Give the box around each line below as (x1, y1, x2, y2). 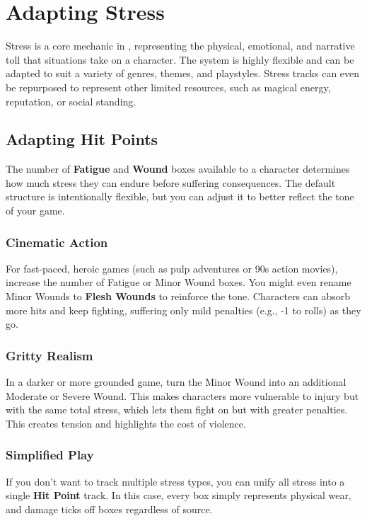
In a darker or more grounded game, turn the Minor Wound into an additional (6, 374, 346, 389)
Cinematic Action (6, 233, 108, 251)
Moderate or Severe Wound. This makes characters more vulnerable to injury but (6, 388, 359, 403)
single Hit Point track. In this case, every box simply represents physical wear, (6, 488, 351, 503)
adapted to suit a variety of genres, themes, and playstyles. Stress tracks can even (6, 66, 360, 81)
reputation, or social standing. (6, 93, 136, 108)
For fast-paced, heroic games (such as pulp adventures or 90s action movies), (6, 260, 338, 275)
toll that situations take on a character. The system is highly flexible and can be (6, 52, 354, 67)
